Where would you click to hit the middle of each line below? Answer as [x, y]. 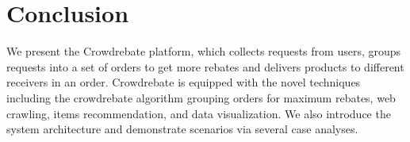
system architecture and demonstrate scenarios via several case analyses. [182, 129]
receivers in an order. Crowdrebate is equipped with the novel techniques [184, 82]
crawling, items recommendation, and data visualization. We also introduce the [199, 113]
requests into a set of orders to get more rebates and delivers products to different [205, 66]
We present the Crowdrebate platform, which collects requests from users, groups [204, 51]
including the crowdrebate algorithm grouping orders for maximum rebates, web [201, 97]
